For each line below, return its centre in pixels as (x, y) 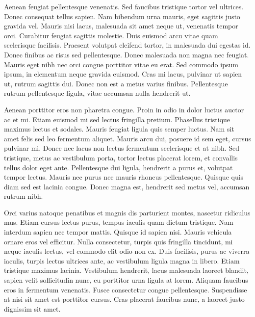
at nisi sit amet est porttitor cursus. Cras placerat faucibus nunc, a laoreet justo (124, 299)
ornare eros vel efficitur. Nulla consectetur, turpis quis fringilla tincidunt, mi (118, 241)
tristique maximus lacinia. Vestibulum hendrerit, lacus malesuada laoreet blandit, (126, 270)
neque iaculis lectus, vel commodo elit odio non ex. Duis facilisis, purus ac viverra (127, 251)
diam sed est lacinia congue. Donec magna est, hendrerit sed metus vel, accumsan (127, 186)
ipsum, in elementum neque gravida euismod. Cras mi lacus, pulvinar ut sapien (123, 74)
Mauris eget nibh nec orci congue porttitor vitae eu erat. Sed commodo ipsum (121, 64)
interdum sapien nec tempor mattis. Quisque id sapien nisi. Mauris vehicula (118, 232)
